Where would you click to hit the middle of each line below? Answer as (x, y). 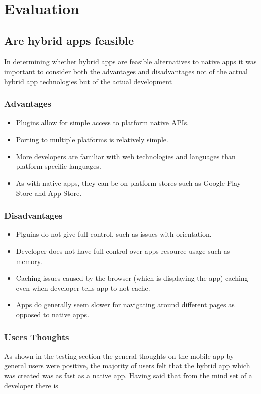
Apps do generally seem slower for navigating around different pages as (125, 305)
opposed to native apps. (53, 314)
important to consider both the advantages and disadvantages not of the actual (126, 71)
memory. (29, 261)
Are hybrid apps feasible (69, 40)
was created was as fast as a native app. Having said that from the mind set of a (128, 375)
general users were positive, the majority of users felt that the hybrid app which (127, 366)
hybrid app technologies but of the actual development (88, 81)
